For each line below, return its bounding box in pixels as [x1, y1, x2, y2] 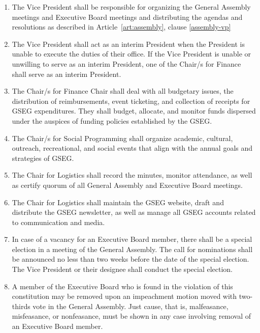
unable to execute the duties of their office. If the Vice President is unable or [12, 48, 251, 59]
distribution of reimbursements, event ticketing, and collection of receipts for [12, 95, 250, 106]
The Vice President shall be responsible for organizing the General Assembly [12, 2, 251, 12]
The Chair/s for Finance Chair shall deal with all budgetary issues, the [12, 86, 234, 96]
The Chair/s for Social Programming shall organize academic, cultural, [12, 132, 233, 143]
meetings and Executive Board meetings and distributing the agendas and [12, 11, 243, 22]
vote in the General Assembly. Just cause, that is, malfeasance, [32, 300, 229, 311]
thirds [12, 300, 30, 311]
